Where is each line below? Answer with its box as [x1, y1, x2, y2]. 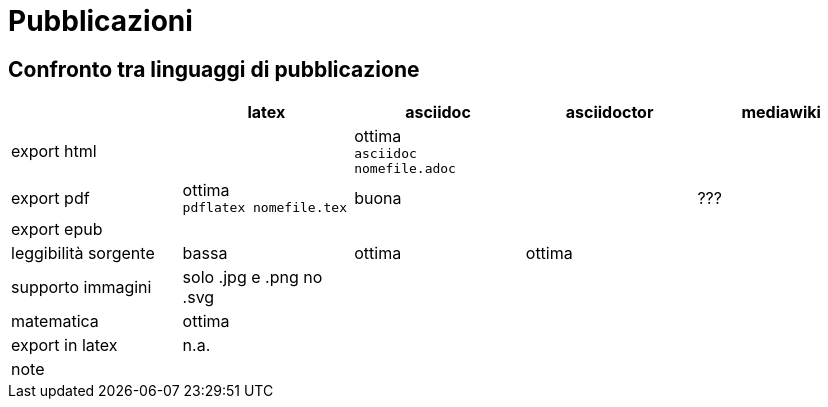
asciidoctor [565, 102, 654, 123]
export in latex [11, 335, 118, 356]
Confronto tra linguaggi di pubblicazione [8, 56, 420, 82]
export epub [11, 219, 103, 240]
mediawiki [741, 102, 821, 123]
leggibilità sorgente [11, 243, 155, 264]
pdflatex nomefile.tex [182, 200, 347, 216]
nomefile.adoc [354, 161, 456, 177]
